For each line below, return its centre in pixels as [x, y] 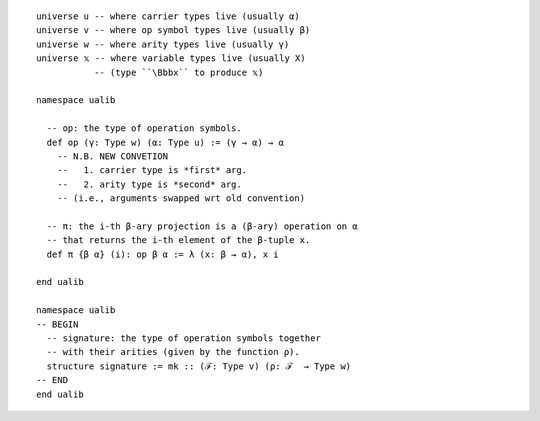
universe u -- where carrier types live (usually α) [168, 16]
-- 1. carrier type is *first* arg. [152, 170]
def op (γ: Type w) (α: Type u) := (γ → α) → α [165, 142]
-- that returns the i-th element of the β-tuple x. [178, 240]
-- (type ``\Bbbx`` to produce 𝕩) [178, 72]
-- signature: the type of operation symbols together [184, 338]
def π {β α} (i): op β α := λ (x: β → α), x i [162, 254]
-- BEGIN [57, 324]
